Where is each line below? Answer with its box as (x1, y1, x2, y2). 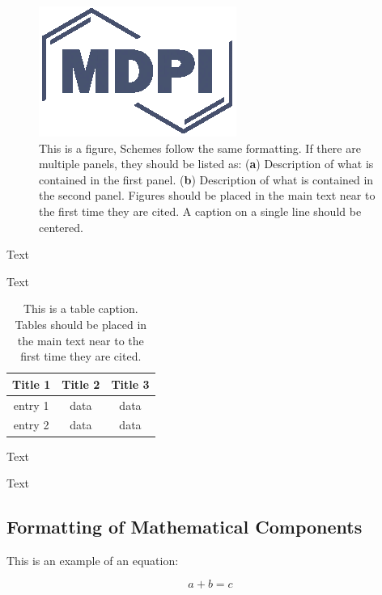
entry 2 (13, 416, 49, 433)
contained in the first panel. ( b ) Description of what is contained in (39, 171, 374, 188)
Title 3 (111, 375, 150, 392)
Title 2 (62, 375, 100, 392)
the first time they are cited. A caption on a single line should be (39, 202, 362, 219)
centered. (39, 218, 83, 235)
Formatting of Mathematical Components (6, 514, 363, 539)
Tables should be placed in (15, 315, 147, 332)
